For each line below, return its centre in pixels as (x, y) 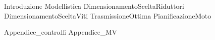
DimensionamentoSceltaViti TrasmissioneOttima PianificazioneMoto (108, 15)
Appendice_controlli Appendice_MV (61, 32)
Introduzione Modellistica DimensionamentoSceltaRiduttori (94, 6)
